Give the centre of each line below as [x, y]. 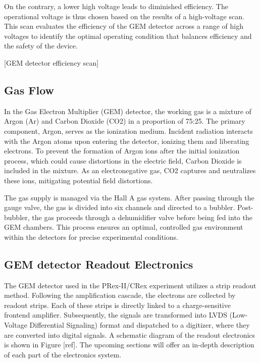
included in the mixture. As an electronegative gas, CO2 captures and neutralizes [130, 170]
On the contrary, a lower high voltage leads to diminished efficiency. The [116, 6]
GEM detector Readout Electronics [99, 264]
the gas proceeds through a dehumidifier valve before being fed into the [142, 217]
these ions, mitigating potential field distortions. [79, 180]
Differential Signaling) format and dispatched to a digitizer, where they [140, 325]
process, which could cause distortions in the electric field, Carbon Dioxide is [123, 160]
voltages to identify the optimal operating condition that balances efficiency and [128, 36]
